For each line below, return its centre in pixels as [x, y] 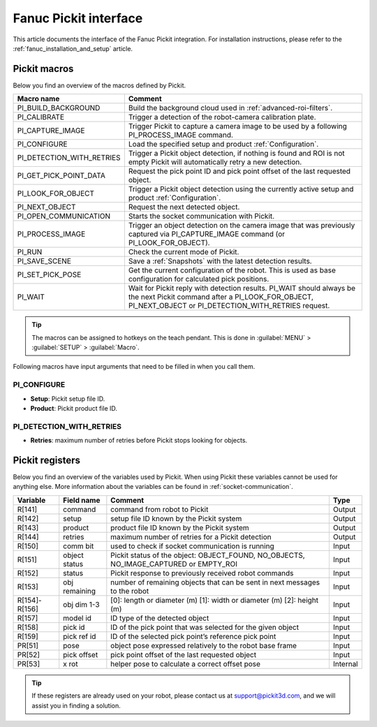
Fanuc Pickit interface [78, 18]
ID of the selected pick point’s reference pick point [193, 636]
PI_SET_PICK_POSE [49, 274]
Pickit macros [43, 69]
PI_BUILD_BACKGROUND [59, 108]
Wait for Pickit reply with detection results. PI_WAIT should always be [242, 288]
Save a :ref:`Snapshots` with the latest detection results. [220, 261]
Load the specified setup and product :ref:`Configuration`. [223, 145]
